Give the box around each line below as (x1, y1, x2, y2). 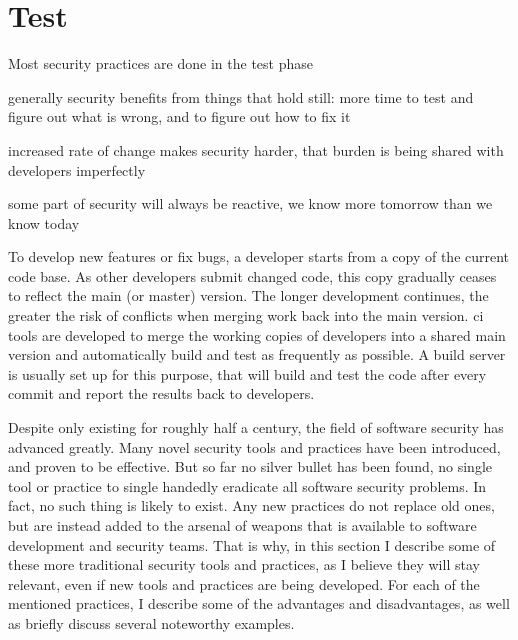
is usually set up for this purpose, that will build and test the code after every (8, 363, 487, 384)
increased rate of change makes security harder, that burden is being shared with (8, 139, 504, 160)
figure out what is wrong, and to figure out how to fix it (8, 106, 351, 127)
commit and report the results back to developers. (8, 383, 315, 404)
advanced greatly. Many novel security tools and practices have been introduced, (8, 436, 501, 457)
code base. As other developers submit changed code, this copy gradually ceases (8, 265, 497, 286)
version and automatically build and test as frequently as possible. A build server (8, 344, 506, 365)
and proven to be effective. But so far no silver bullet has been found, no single (8, 456, 493, 477)
